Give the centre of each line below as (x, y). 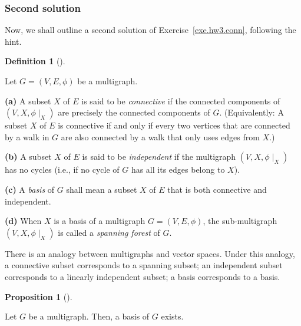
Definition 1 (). (35, 61)
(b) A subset (28, 157)
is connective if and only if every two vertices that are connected (174, 125)
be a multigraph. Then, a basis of (89, 316)
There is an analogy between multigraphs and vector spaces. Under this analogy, (150, 253)
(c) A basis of (30, 189)
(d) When (23, 221)
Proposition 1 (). (39, 296)
